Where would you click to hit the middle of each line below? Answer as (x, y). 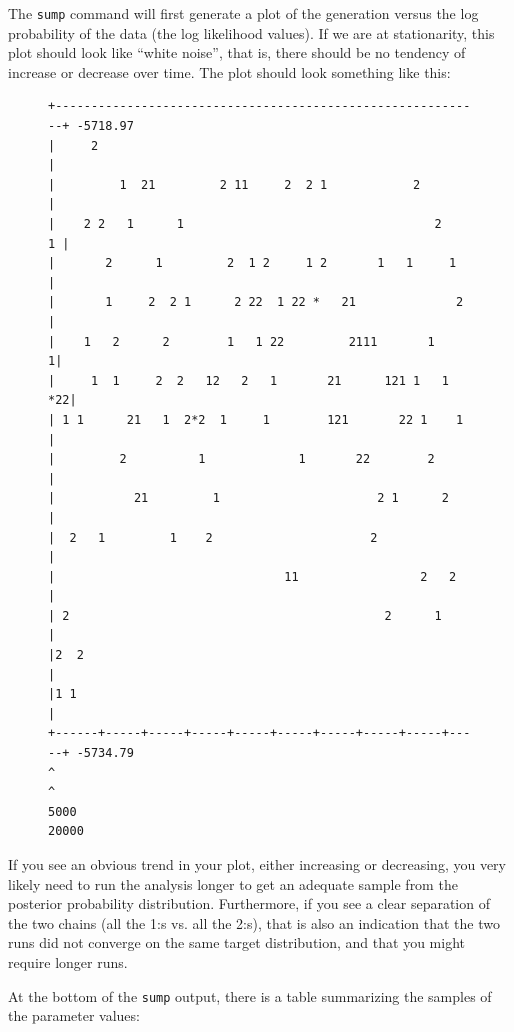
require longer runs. (68, 961)
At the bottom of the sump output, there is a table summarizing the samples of (250, 995)
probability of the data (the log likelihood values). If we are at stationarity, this (251, 32)
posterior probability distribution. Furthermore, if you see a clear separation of (249, 903)
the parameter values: (74, 1015)
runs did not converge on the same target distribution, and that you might (236, 942)
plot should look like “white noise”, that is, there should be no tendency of (237, 52)
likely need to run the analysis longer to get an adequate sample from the (233, 883)
